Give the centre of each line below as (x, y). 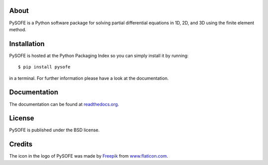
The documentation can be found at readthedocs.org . (64, 104)
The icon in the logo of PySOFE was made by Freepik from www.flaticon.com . (89, 156)
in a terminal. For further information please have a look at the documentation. (89, 78)
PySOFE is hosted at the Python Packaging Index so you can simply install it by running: (99, 55)
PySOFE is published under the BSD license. (54, 130)
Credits (21, 144)
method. (18, 29)
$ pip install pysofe (44, 67)
